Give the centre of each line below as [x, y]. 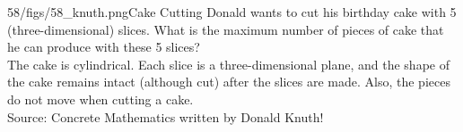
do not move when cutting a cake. [100, 99]
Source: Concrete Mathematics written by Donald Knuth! [166, 116]
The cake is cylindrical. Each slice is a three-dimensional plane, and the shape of [228, 64]
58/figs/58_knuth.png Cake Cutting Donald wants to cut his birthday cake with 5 [232, 12]
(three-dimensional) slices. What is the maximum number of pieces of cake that [226, 29]
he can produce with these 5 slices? [104, 47]
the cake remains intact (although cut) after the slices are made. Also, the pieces [229, 82]
